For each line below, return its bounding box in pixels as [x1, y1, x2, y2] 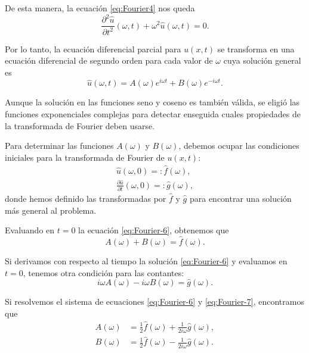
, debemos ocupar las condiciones [178, 139, 299, 152]
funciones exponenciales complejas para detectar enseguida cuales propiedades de [5, 107, 301, 120]
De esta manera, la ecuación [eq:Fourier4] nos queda [5, 2, 195, 14]
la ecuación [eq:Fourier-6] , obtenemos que [78, 224, 229, 236]
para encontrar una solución [189, 192, 292, 204]
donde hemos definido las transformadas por [5, 192, 166, 204]
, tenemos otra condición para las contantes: [23, 266, 184, 279]
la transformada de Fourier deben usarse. [5, 119, 155, 132]
